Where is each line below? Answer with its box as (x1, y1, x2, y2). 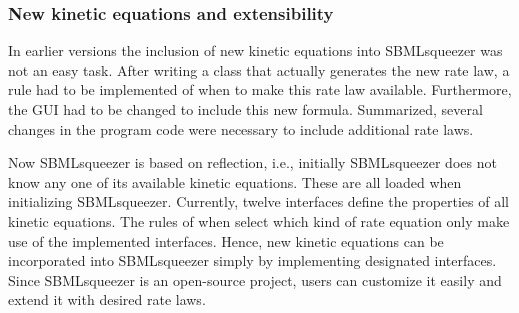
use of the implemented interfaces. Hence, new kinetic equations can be (8, 230, 444, 251)
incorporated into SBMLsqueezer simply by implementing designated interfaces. (8, 250, 497, 271)
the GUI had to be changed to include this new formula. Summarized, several (8, 99, 483, 119)
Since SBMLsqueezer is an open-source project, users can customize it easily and (8, 269, 502, 290)
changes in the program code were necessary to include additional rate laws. (8, 118, 474, 139)
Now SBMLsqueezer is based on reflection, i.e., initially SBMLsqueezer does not (8, 152, 497, 173)
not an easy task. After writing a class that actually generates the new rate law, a (8, 59, 510, 80)
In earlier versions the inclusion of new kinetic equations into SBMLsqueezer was (8, 40, 503, 61)
